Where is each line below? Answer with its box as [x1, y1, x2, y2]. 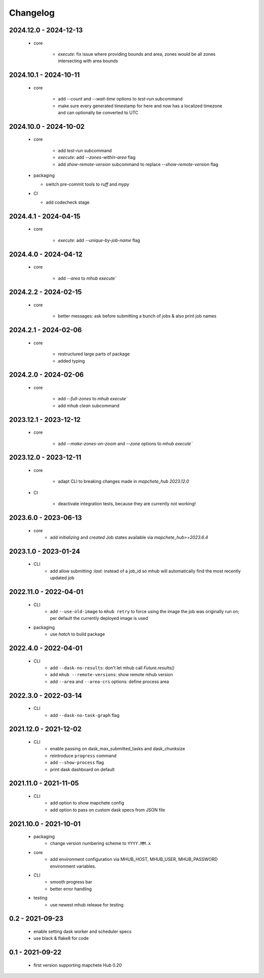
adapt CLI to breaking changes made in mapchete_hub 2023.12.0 [58, 478, 189, 485]
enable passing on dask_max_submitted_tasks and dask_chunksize [50, 746, 185, 752]
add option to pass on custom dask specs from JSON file [50, 807, 165, 813]
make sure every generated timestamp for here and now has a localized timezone [58, 103, 222, 109]
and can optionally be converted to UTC [58, 109, 139, 115]
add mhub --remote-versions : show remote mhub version [50, 672, 173, 678]
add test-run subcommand [58, 147, 112, 153]
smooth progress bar [50, 879, 92, 885]
